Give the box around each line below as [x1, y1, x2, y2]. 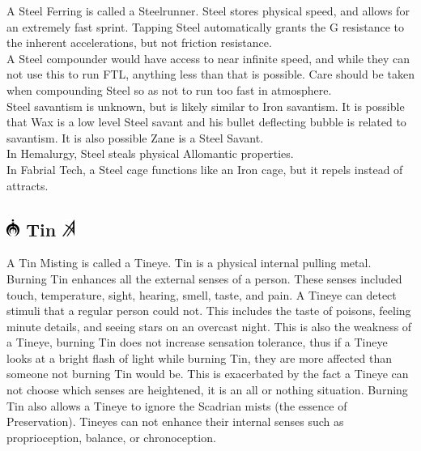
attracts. [6, 177, 49, 194]
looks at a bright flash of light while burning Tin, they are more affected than [6, 349, 392, 366]
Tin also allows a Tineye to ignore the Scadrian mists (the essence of [6, 397, 347, 414]
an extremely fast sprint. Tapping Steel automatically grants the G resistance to [6, 18, 405, 35]
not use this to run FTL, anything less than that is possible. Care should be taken [6, 66, 415, 83]
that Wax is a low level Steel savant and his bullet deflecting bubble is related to [6, 113, 406, 130]
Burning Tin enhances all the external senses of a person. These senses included [6, 270, 402, 287]
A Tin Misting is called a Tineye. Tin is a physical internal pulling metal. [6, 254, 372, 271]
